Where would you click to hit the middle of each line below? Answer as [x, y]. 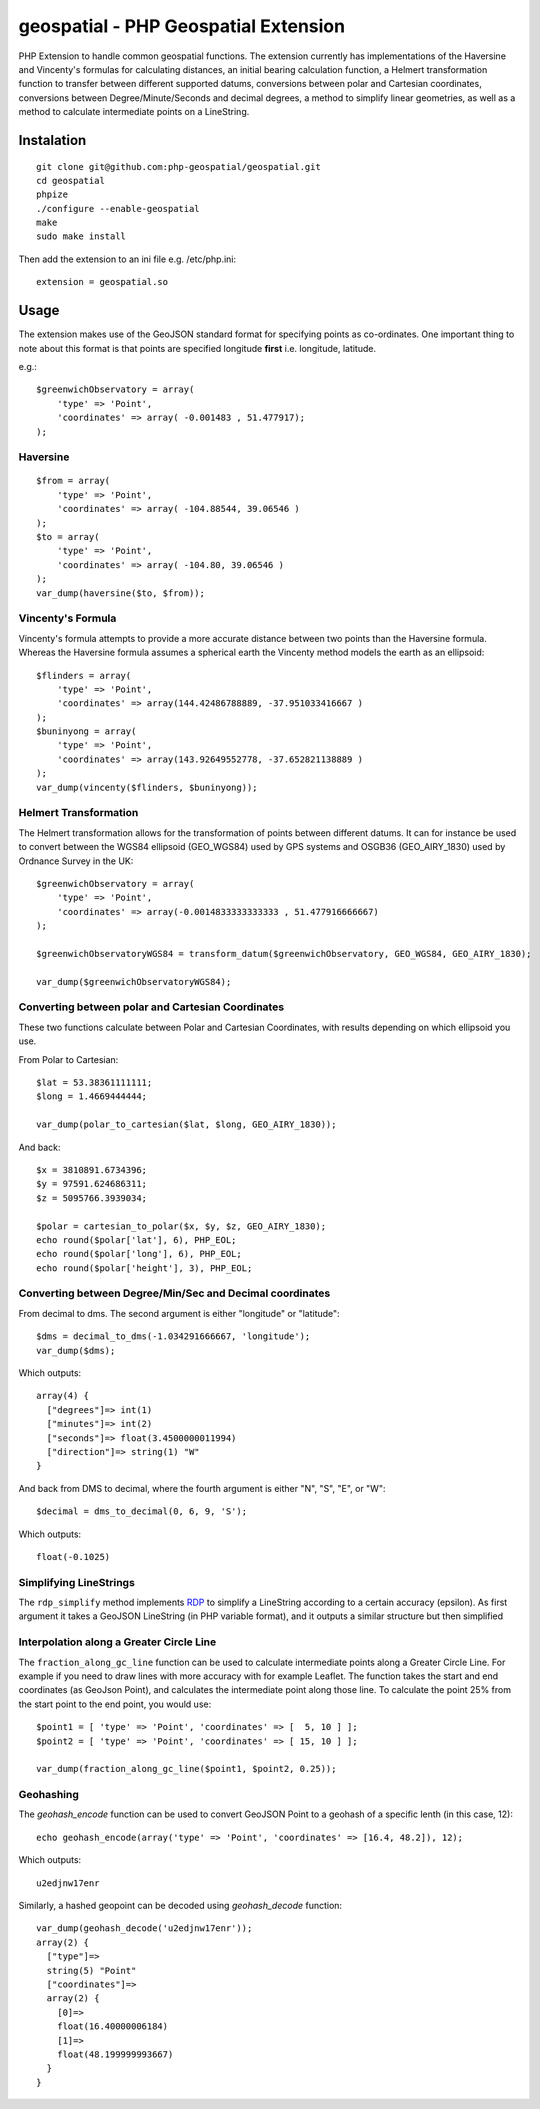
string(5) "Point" [91, 1970]
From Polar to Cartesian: [68, 1059]
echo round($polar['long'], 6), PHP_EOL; [139, 1254]
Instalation [52, 140]
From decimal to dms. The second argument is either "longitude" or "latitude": [179, 1313]
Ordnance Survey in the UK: [76, 861]
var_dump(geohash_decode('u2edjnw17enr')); [144, 1928]
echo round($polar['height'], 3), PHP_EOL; [144, 1268]
